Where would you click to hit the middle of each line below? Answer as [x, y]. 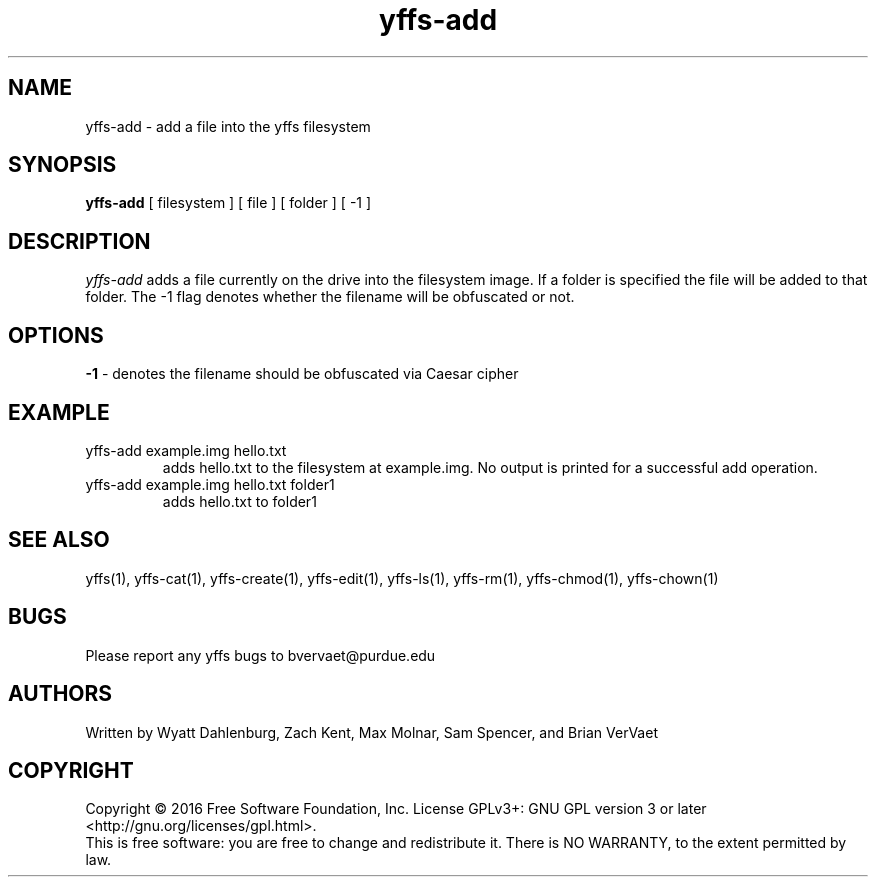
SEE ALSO [59, 540]
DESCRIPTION [79, 241]
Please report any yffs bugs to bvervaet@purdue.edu [260, 655]
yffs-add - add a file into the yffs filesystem [228, 126]
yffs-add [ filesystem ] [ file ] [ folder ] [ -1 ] [228, 203]
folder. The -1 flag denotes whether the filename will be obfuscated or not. [330, 297]
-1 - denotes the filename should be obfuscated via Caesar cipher [302, 374]
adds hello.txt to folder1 [239, 501]
